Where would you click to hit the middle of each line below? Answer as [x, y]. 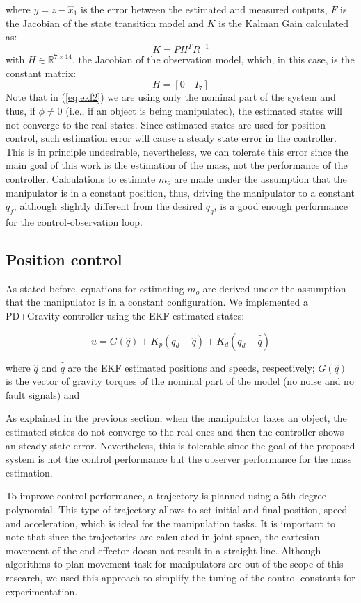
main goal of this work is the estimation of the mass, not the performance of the [177, 165]
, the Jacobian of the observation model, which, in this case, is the [214, 59]
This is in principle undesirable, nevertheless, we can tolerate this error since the [177, 151]
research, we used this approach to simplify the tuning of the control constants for [180, 577]
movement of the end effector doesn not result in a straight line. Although [163, 550]
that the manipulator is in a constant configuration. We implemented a [157, 302]
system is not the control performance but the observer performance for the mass [179, 459]
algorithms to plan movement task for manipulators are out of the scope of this [175, 564]
